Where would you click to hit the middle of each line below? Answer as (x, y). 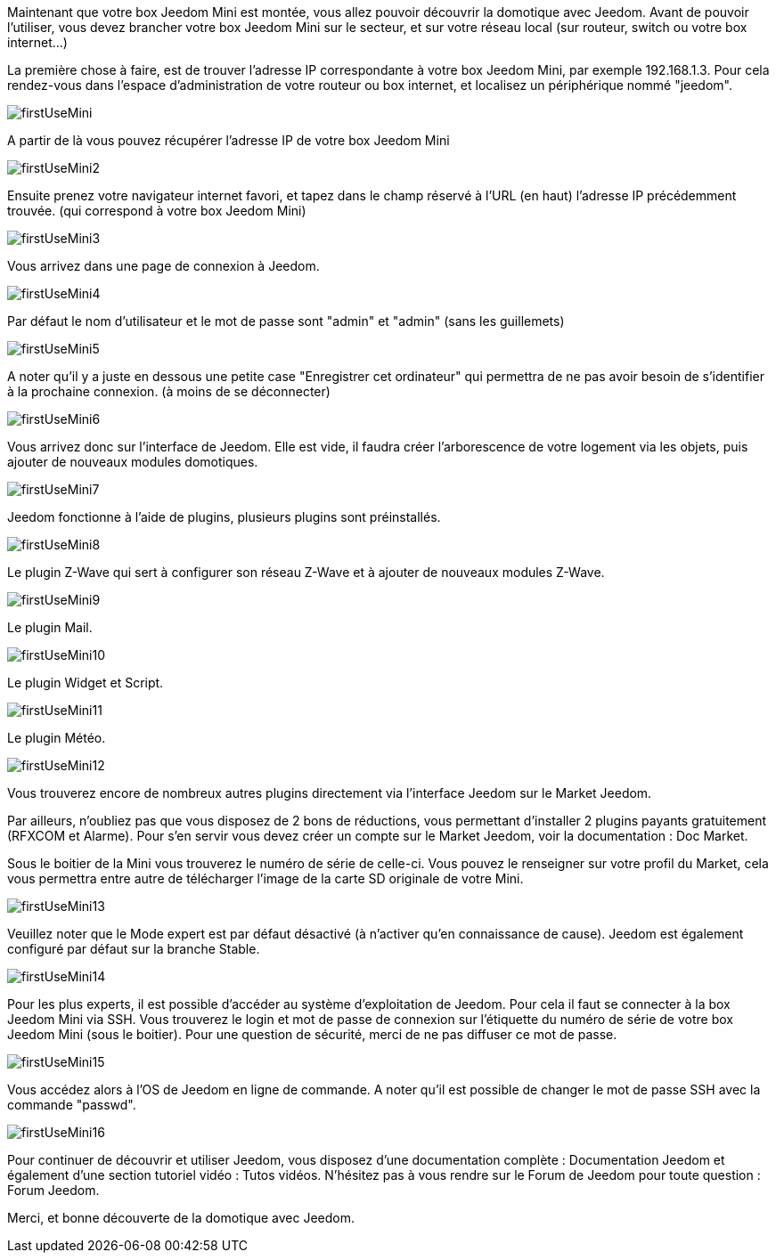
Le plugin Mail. (50, 627)
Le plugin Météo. (57, 738)
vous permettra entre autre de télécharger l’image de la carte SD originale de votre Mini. (265, 878)
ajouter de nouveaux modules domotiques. (133, 462)
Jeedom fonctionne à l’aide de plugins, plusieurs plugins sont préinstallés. (224, 517)
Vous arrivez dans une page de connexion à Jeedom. (163, 266)
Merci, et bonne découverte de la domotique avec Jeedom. (181, 1218)
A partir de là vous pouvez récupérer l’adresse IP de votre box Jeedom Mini (229, 140)
